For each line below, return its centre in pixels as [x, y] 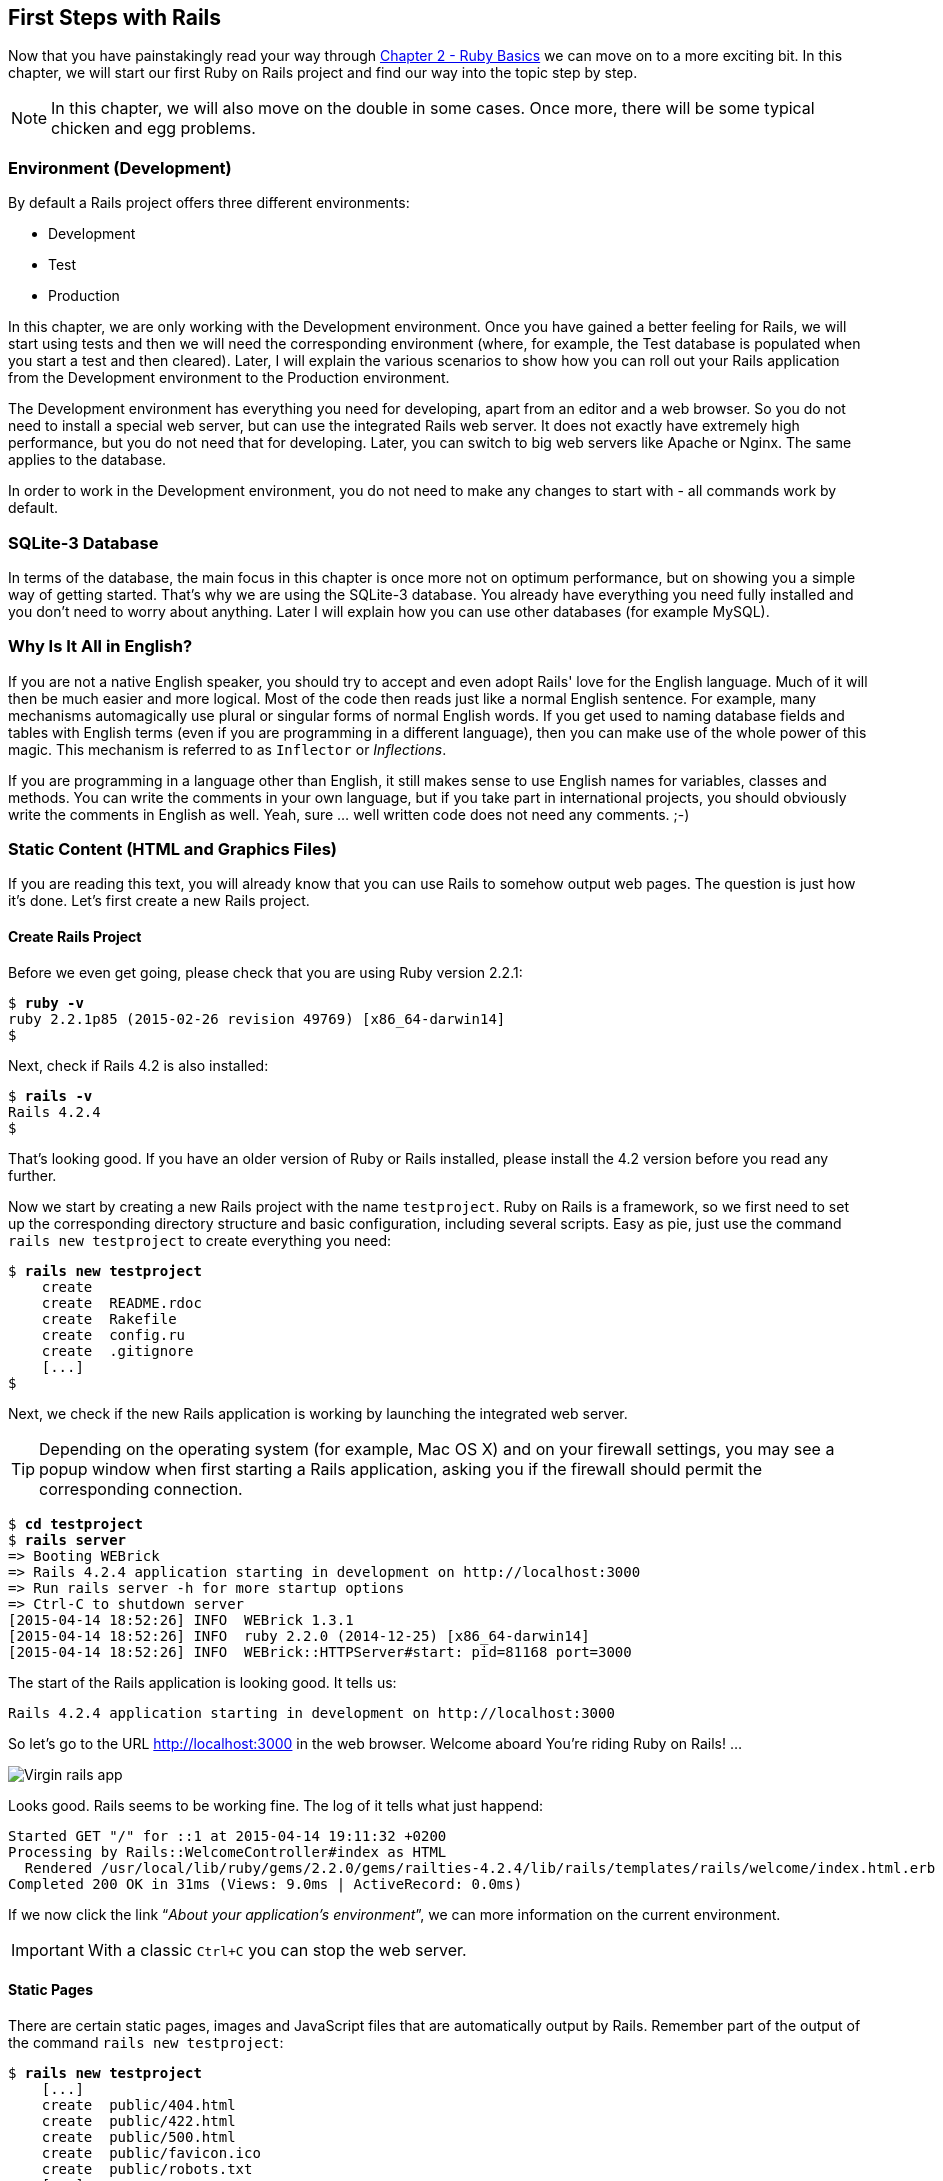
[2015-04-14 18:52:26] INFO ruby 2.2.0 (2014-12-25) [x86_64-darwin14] [299, 1635]
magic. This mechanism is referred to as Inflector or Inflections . [227, 749]
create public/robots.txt [147, 2168]
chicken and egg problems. [153, 128]
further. [32, 1175]
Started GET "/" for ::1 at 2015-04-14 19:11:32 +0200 [227, 1835]
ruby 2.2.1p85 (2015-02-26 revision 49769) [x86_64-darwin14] [257, 1018]
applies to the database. [87, 460]
